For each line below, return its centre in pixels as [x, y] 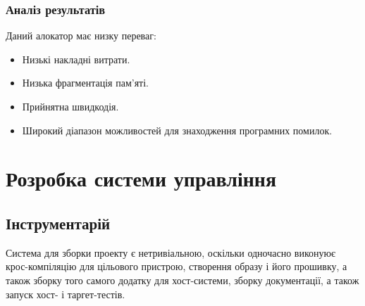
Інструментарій [58, 223]
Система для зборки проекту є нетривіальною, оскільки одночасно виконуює [171, 252]
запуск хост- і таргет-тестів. [66, 294]
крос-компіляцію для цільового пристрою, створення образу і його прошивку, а [177, 266]
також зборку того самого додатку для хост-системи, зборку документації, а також [182, 280]
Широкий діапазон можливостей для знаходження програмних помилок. [177, 130]
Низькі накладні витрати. [76, 59]
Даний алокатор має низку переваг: [81, 36]
